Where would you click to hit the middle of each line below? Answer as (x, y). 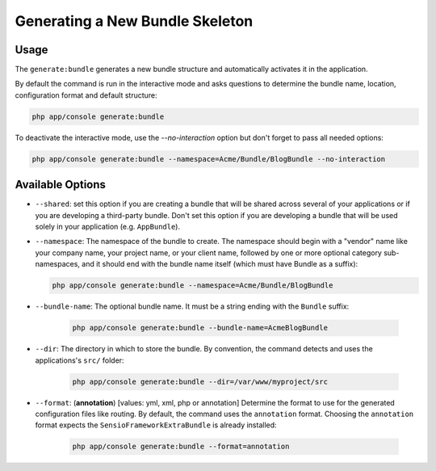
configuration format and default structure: (86, 95)
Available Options (61, 185)
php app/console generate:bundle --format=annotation (181, 447)
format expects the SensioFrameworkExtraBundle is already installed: (156, 425)
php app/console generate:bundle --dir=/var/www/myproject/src (200, 381)
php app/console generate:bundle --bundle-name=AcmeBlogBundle (200, 328)
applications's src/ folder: (80, 360)
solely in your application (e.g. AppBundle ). (108, 227)
